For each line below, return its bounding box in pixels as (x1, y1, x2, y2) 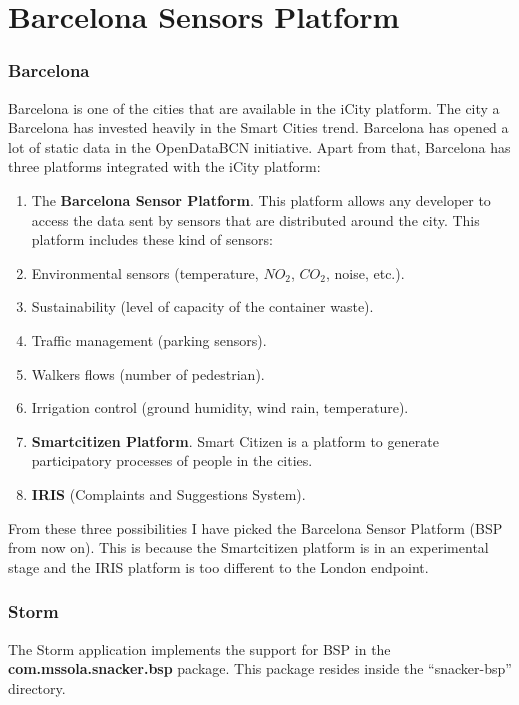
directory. (8, 677, 66, 698)
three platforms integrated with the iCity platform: (8, 156, 321, 177)
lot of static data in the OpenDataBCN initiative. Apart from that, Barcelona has (8, 136, 511, 157)
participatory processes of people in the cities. (31, 450, 313, 471)
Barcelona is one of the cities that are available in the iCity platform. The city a (8, 97, 500, 118)
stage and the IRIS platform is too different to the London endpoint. (8, 556, 429, 577)
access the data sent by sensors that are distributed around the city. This (31, 209, 480, 230)
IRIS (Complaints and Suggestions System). (31, 483, 306, 504)
